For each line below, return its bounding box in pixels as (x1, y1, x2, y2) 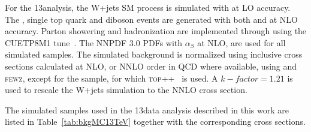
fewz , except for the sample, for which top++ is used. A (5, 71, 218, 84)
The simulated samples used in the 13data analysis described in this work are (5, 103, 289, 116)
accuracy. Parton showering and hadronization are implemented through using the (5, 25, 307, 37)
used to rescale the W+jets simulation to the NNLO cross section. (5, 83, 247, 96)
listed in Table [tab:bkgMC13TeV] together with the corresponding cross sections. (5, 115, 306, 128)
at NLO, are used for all (197, 36, 286, 49)
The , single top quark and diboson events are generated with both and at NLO (5, 13, 298, 25)
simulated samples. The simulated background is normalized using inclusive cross (5, 48, 303, 61)
